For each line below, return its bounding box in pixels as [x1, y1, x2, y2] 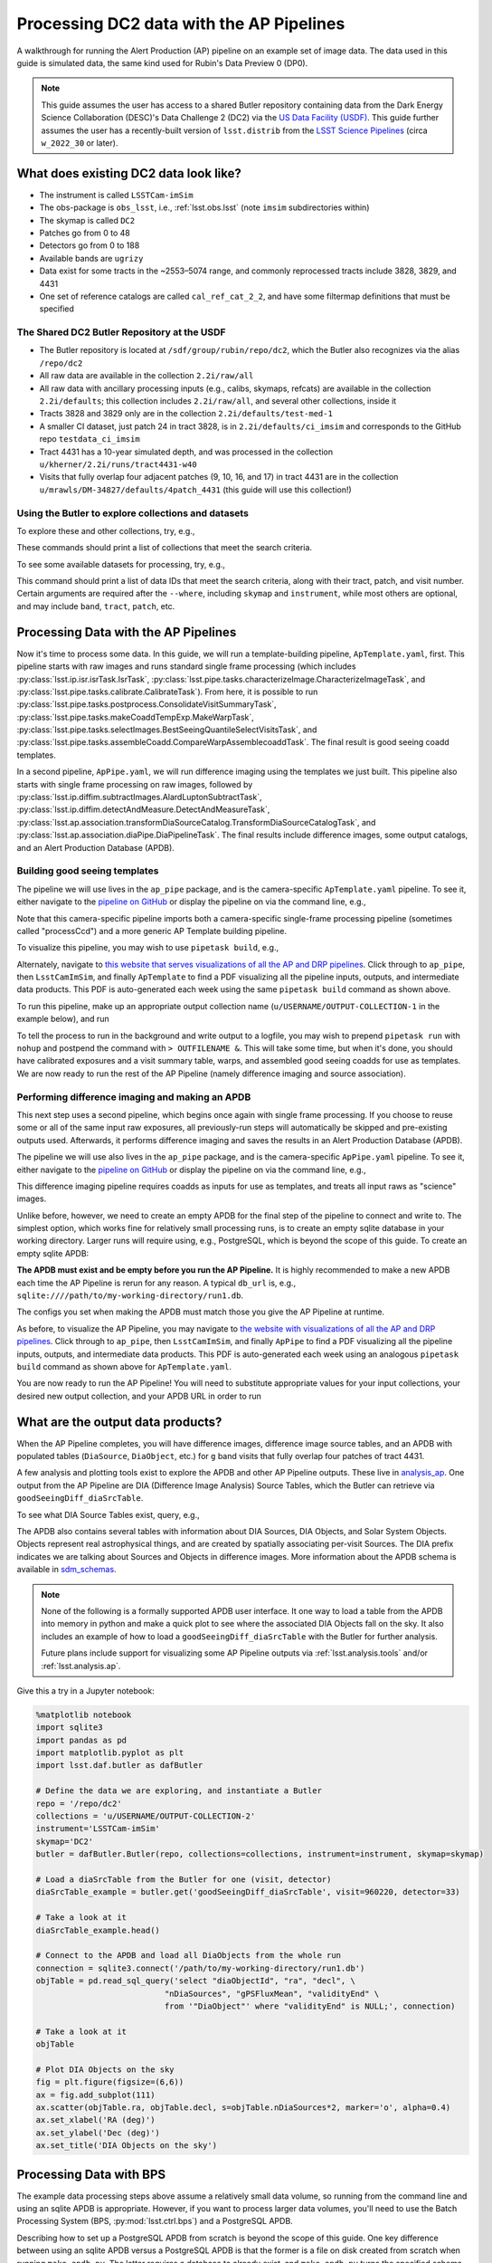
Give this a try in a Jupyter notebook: [16, 1685, 155, 1696]
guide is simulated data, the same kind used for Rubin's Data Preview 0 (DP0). [16, 57, 308, 68]
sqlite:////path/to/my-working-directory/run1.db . [16, 1290, 244, 1301]
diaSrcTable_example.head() [35, 1924, 160, 1935]
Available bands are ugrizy [39, 253, 144, 263]
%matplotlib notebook [35, 1709, 132, 1720]
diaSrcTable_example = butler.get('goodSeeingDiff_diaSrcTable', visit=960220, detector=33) [35, 1887, 460, 1897]
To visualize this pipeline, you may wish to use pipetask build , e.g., [16, 942, 279, 953]
